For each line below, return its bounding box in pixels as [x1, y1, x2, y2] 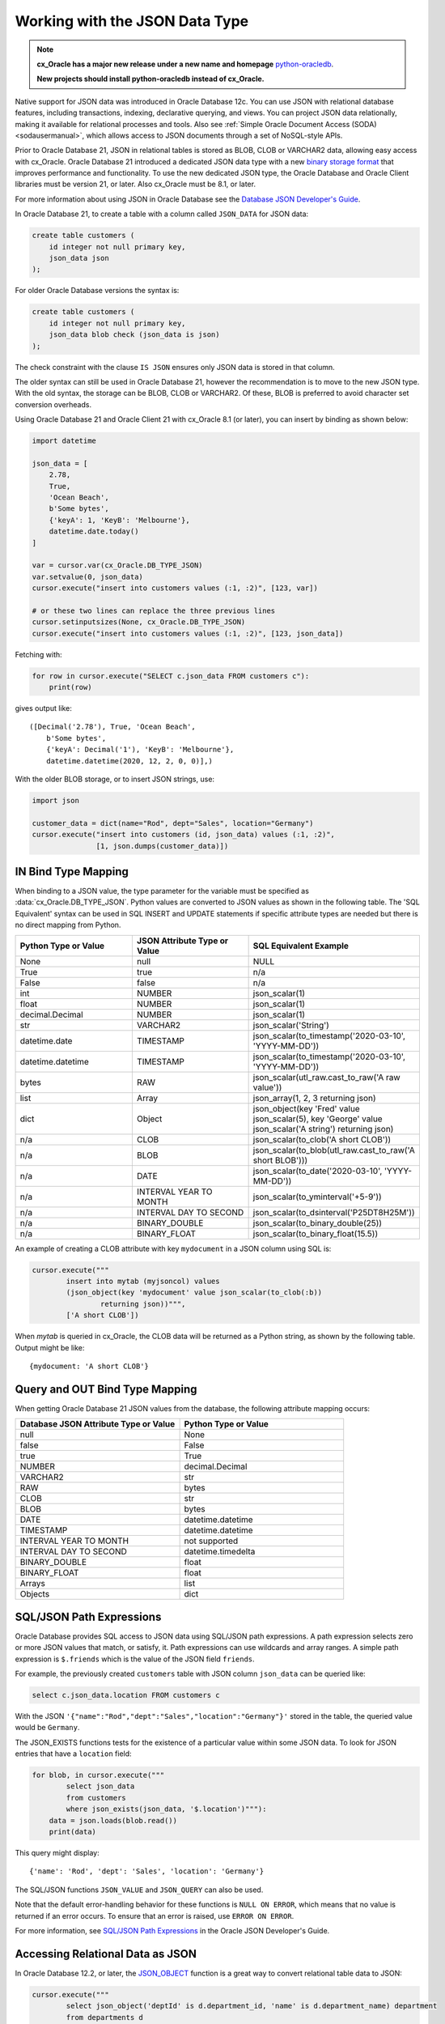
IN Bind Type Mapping [15, 865, 129, 878]
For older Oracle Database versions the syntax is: [15, 286, 180, 296]
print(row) [49, 682, 92, 692]
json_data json [49, 253, 109, 262]
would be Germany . [15, 1723, 80, 1733]
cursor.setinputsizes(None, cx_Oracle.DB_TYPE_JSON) [32, 618, 246, 627]
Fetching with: [15, 649, 62, 659]
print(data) [49, 1826, 97, 1836]
